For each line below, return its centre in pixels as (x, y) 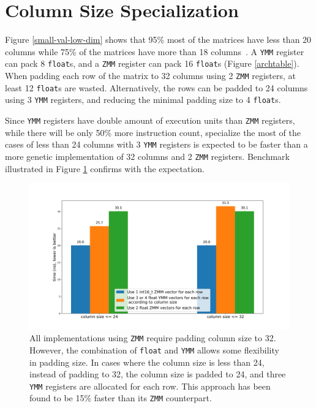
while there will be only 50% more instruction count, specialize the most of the (153, 132)
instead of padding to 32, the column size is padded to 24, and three (158, 374)
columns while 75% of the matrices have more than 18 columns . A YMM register (155, 51)
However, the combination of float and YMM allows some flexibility (154, 349)
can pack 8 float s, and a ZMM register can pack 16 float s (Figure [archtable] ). (152, 63)
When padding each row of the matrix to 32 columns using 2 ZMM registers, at (150, 76)
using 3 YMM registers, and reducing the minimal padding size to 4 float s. (143, 100)
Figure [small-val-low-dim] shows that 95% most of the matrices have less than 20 (158, 40)
